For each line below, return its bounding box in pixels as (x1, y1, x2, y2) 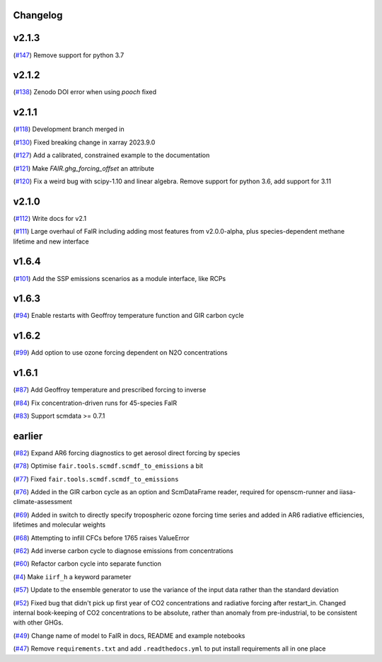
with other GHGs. (13, 618, 64, 627)
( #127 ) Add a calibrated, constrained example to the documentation (13, 151, 210, 159)
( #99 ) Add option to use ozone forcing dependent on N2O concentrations (13, 348, 228, 357)
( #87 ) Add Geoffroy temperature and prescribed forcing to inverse (13, 386, 207, 394)
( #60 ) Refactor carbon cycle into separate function (13, 559, 162, 568)
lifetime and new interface (13, 237, 90, 246)
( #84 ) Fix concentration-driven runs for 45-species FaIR (13, 399, 178, 407)
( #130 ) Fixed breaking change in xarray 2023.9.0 (13, 138, 156, 147)
